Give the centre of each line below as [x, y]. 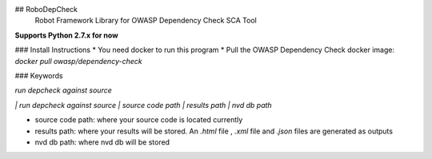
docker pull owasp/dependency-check [79, 61]
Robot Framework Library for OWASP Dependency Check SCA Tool [146, 21]
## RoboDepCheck [46, 9]
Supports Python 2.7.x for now [67, 35]
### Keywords [39, 75]
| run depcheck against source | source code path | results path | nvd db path [143, 105]
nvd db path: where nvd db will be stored [102, 142]
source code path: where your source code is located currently [139, 120]
